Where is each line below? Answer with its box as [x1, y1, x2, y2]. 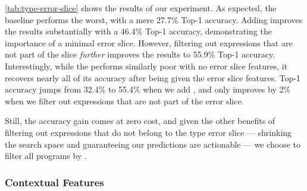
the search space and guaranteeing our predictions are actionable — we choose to [5, 138, 301, 150]
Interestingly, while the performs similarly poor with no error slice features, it [5, 59, 288, 72]
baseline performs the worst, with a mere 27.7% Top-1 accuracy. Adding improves [5, 13, 303, 26]
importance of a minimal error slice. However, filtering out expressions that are [5, 36, 293, 49]
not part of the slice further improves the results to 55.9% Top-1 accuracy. [5, 48, 275, 61]
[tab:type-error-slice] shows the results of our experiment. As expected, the [5, 2, 277, 14]
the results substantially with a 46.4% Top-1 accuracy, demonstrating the [5, 25, 272, 37]
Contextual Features [5, 174, 104, 189]
